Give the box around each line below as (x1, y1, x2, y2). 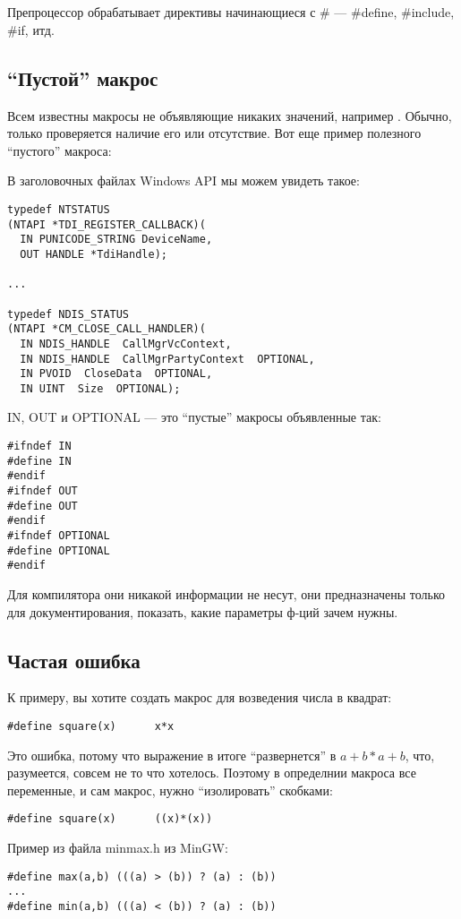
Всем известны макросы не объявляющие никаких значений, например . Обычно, (7, 106, 452, 125)
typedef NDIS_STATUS (7, 307, 130, 321)
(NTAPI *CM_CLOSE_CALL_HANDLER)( (7, 322, 206, 336)
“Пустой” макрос (7, 64, 158, 91)
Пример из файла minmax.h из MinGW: (7, 838, 228, 857)
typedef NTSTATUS (7, 202, 110, 216)
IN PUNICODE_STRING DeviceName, (20, 233, 213, 246)
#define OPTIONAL (7, 544, 110, 557)
